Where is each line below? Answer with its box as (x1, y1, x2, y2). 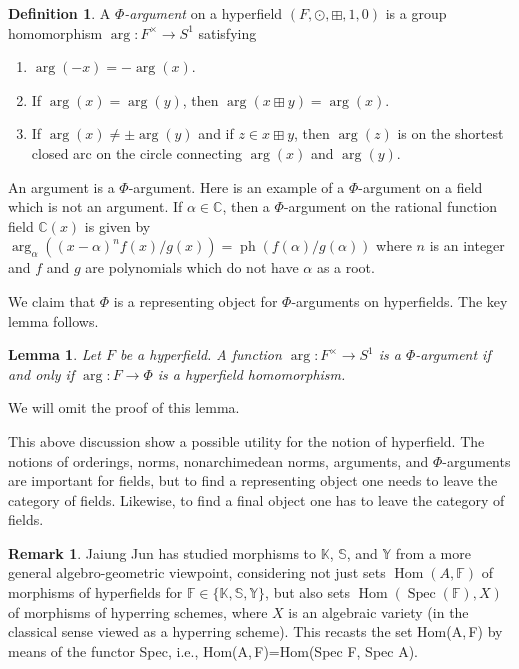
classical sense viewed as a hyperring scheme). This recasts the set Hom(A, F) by (8, 621, 503, 642)
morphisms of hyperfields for (8, 582, 183, 603)
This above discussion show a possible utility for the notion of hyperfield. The (8, 430, 485, 451)
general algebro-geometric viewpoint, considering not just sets (8, 562, 386, 583)
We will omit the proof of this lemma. (8, 397, 240, 418)
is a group (385, 3, 447, 23)
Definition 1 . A (8, 3, 111, 23)
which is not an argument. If (8, 196, 183, 217)
